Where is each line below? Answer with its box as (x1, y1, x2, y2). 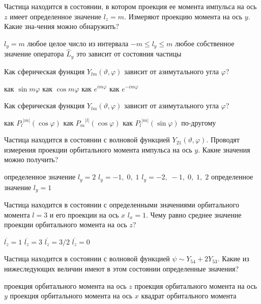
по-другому (181, 117, 216, 128)
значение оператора (4, 48, 64, 59)
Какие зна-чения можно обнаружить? (4, 21, 119, 32)
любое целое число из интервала (27, 38, 129, 48)
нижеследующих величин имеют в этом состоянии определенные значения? (4, 263, 239, 273)
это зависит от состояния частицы (76, 48, 182, 59)
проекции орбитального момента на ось (4, 219, 127, 230)
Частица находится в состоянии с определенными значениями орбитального (4, 199, 239, 209)
